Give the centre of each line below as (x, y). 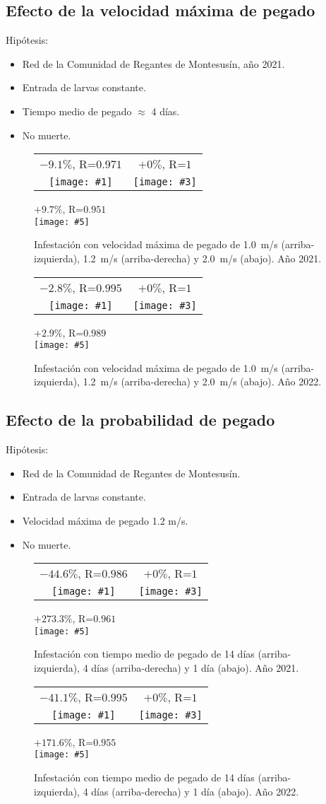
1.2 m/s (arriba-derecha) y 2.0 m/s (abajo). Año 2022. (202, 381)
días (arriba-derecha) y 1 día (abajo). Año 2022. (195, 791)
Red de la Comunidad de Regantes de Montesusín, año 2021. (153, 63)
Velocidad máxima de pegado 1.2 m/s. (105, 521)
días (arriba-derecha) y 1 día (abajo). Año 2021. (195, 668)
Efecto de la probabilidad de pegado (140, 420)
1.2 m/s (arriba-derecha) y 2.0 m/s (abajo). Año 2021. (202, 258)
